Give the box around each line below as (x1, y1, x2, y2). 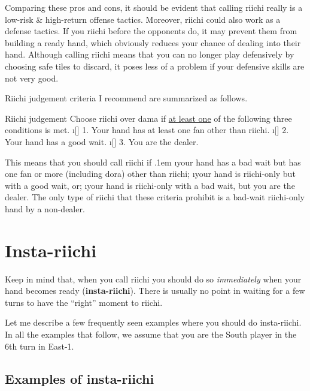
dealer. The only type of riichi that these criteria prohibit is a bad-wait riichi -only (5, 191, 305, 203)
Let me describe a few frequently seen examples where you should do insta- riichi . (5, 316, 302, 329)
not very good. (5, 71, 59, 84)
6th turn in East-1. (5, 339, 74, 352)
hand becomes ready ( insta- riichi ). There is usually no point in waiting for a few (5, 284, 305, 297)
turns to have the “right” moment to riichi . (5, 296, 163, 308)
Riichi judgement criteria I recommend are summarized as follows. (5, 92, 248, 104)
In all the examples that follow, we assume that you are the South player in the (5, 328, 297, 340)
